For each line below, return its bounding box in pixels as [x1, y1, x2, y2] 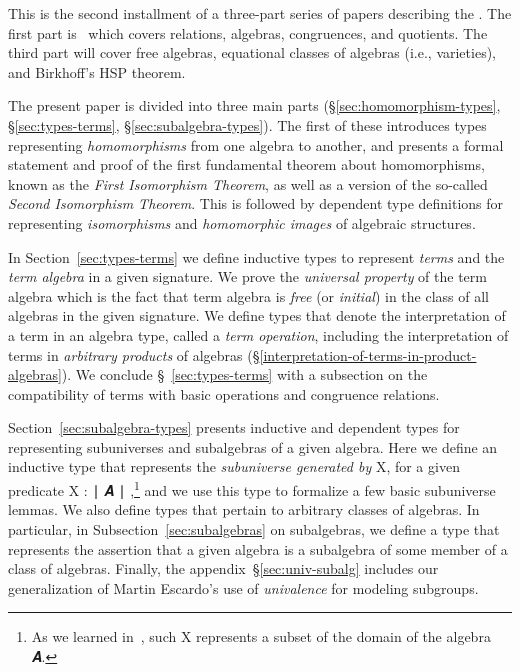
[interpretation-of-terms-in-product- [259, 344, 477, 365]
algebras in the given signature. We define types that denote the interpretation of [8, 305, 506, 326]
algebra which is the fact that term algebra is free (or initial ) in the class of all [8, 285, 489, 306]
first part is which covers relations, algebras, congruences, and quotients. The [8, 22, 488, 43]
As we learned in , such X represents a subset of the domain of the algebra [31, 626, 491, 647]
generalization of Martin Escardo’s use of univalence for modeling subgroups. [8, 577, 479, 598]
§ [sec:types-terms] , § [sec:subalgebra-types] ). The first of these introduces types [8, 114, 487, 135]
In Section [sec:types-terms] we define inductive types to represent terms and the [8, 246, 505, 267]
